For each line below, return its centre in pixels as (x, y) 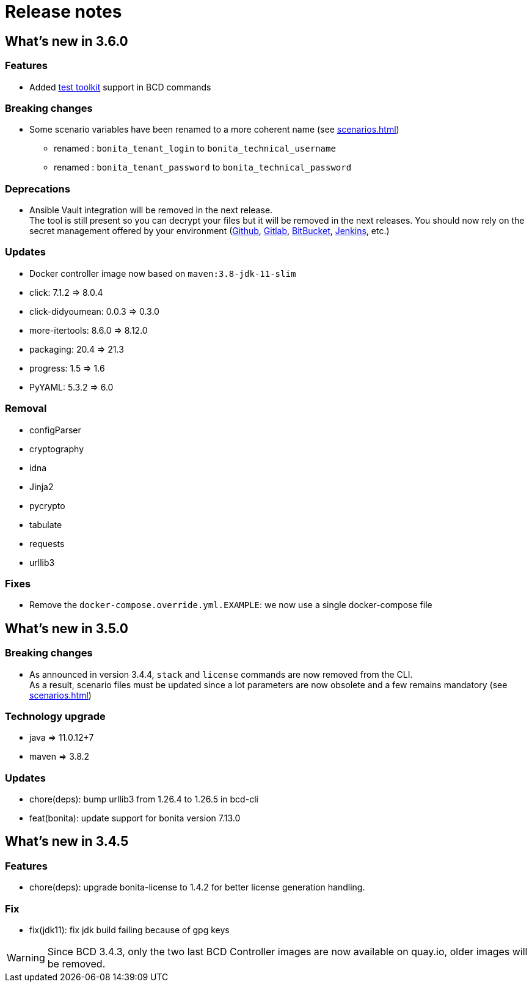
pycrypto (47, 505)
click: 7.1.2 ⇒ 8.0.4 (66, 292)
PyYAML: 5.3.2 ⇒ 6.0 (71, 387)
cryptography (56, 449)
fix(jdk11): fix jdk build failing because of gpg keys (129, 930)
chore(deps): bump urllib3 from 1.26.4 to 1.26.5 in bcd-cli (144, 799)
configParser (55, 430)
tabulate (46, 524)
